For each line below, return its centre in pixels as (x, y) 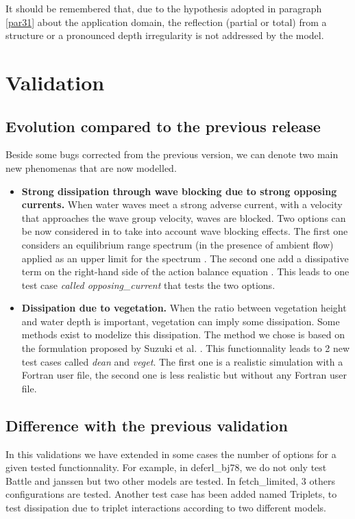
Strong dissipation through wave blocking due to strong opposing (179, 191)
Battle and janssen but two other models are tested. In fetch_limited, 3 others (170, 480)
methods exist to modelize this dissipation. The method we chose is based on (183, 334)
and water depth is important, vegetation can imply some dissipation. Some (181, 321)
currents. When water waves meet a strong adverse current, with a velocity (182, 204)
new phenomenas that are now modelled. (91, 167)
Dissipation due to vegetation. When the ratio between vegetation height (184, 308)
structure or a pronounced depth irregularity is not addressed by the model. (165, 35)
